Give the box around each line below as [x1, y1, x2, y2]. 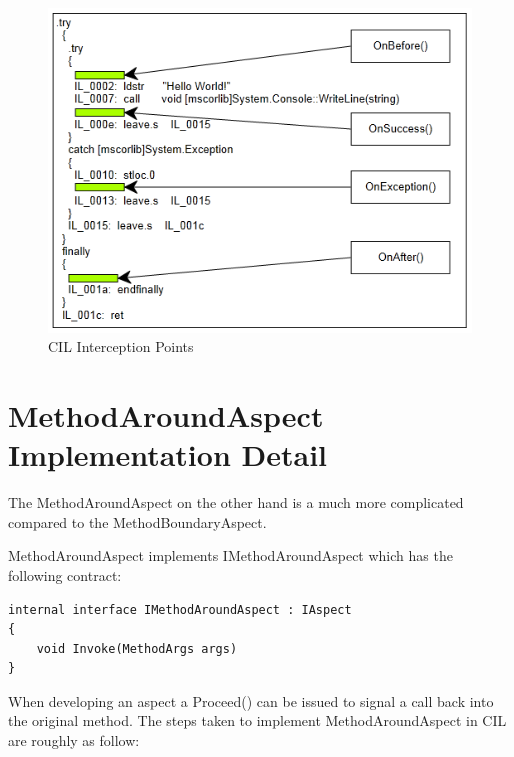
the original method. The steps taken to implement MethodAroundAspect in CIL [8, 710, 507, 731]
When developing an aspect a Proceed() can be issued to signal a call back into [8, 690, 494, 711]
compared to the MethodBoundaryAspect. [8, 511, 267, 532]
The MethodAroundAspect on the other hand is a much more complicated [8, 492, 464, 513]
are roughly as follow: [8, 730, 140, 751]
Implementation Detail [8, 434, 328, 475]
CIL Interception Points [48, 336, 194, 357]
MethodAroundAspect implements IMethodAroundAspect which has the [8, 545, 453, 566]
